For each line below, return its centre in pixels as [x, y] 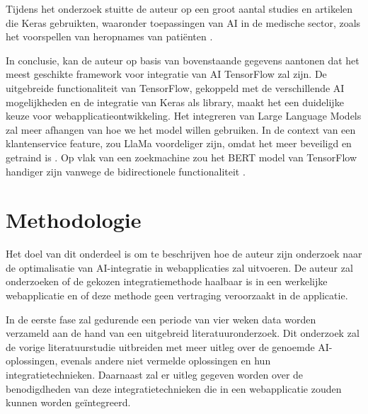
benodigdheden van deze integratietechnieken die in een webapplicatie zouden [174, 388]
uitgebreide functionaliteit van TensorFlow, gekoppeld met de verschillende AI [175, 87]
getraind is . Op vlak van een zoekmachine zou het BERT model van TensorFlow [182, 157]
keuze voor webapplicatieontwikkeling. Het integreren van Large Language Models [184, 116]
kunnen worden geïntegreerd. [68, 402]
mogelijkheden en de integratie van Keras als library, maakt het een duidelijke [175, 102]
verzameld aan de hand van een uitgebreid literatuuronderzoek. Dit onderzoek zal [183, 333]
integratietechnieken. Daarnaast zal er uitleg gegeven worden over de [155, 374]
